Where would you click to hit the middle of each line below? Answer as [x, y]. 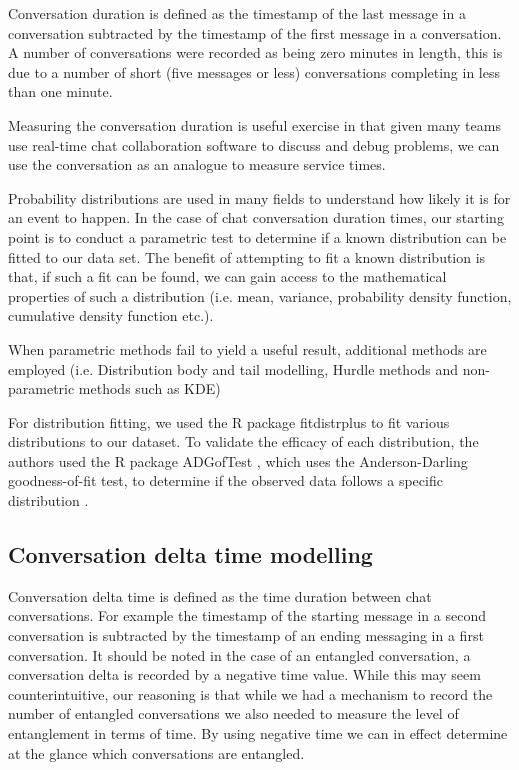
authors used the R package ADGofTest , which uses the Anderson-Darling [238, 460]
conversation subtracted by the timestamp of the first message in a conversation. [255, 32]
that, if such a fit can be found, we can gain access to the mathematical [227, 276]
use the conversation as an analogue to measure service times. [197, 164]
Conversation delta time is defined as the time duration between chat [220, 595]
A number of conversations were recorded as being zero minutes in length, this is [255, 52]
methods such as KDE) [149, 388]
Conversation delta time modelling [190, 554]
